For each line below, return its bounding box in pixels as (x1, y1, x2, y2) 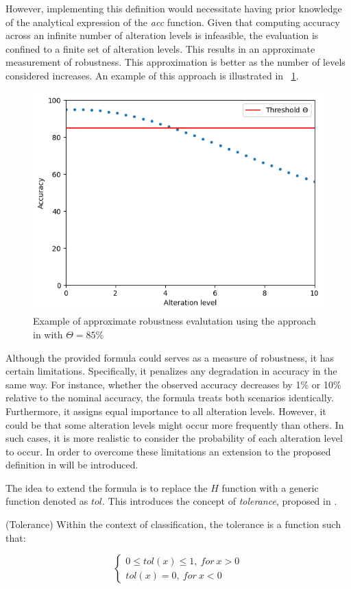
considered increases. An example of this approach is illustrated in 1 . (5, 68, 299, 82)
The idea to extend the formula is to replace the (5, 480, 208, 494)
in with (33, 327, 63, 341)
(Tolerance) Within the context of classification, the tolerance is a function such (5, 517, 341, 531)
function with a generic (221, 480, 319, 494)
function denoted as (5, 494, 88, 508)
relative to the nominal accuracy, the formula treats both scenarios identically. (5, 390, 334, 405)
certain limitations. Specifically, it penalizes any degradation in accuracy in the (5, 364, 337, 378)
